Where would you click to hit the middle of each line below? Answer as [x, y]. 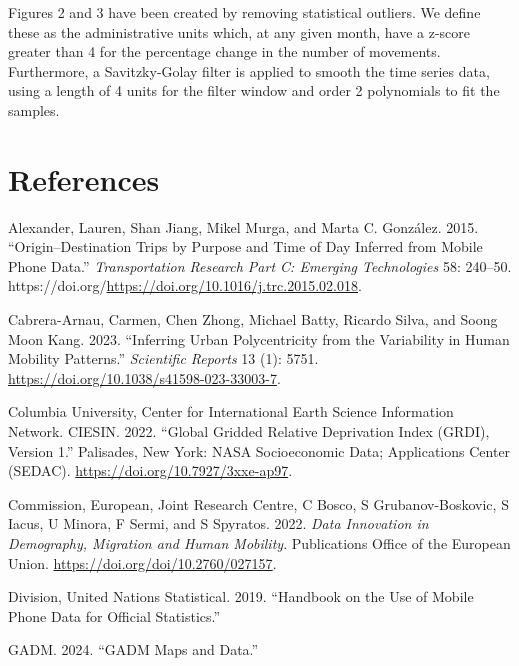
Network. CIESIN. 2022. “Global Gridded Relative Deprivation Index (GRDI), [249, 431]
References [84, 178]
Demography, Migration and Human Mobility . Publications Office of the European [259, 543]
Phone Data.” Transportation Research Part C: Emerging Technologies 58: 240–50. [260, 265]
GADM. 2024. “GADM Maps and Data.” [133, 649]
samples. [34, 109]
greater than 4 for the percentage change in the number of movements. [224, 51]
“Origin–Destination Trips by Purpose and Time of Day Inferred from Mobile [245, 246]
